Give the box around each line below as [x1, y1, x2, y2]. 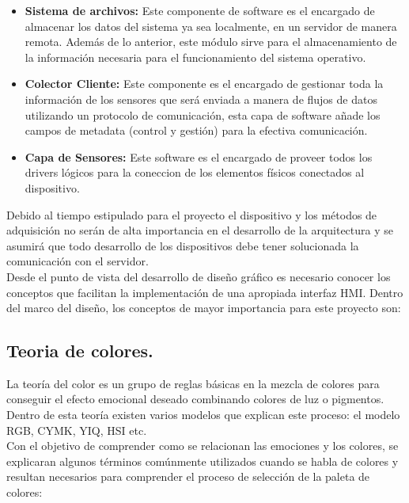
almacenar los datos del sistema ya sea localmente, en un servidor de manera [25, 17, 397, 34]
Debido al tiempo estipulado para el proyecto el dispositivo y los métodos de [6, 206, 377, 223]
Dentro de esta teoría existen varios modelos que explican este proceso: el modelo [6, 406, 400, 423]
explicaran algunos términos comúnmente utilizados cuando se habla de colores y [6, 452, 399, 469]
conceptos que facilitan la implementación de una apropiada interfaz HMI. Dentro [6, 284, 403, 300]
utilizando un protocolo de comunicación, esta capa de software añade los [25, 106, 381, 123]
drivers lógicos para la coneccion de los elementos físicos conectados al [25, 164, 365, 181]
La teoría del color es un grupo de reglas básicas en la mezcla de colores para [6, 375, 380, 391]
